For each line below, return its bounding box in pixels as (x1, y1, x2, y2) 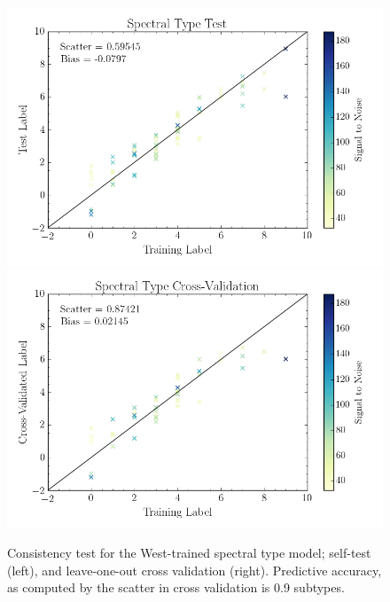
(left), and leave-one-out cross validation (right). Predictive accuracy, (7, 560, 382, 579)
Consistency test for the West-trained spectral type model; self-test (7, 543, 371, 562)
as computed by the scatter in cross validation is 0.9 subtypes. (7, 578, 345, 597)
